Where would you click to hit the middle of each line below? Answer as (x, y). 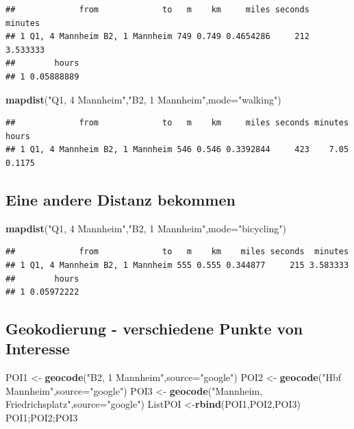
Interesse (38, 348)
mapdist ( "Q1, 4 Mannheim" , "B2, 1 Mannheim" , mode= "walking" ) (143, 99)
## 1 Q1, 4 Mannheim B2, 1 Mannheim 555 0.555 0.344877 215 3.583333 (177, 265)
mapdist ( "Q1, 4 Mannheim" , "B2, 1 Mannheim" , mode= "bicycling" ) (146, 228)
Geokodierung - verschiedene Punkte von (154, 329)
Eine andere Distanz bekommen (121, 199)
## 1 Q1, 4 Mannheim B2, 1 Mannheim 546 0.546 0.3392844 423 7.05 (177, 150)
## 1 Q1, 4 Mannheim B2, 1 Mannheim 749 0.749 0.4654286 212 (157, 37)
